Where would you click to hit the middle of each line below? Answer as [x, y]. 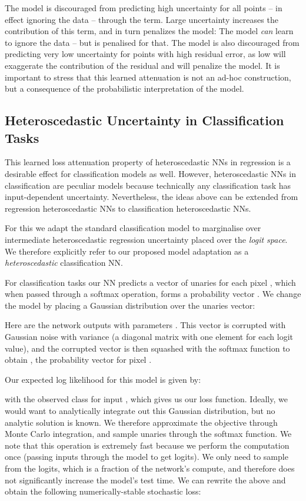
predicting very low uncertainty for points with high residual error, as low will [145, 54]
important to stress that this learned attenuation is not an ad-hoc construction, [148, 77]
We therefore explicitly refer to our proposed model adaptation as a [127, 251]
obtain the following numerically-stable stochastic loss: [103, 491]
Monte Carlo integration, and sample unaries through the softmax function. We [148, 434]
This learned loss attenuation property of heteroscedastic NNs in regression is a [148, 162]
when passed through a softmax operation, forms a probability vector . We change [153, 294]
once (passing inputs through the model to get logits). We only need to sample [147, 457]
